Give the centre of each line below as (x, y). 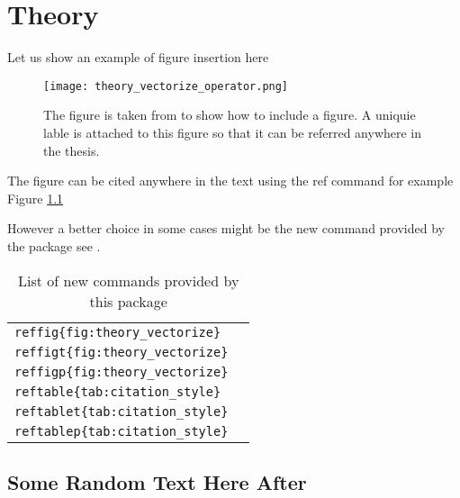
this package (128, 301)
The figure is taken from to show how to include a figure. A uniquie (230, 115)
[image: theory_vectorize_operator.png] (166, 86)
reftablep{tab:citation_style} (122, 431)
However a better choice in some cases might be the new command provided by (226, 228)
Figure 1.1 (36, 198)
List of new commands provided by (129, 280)
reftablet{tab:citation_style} (122, 411)
